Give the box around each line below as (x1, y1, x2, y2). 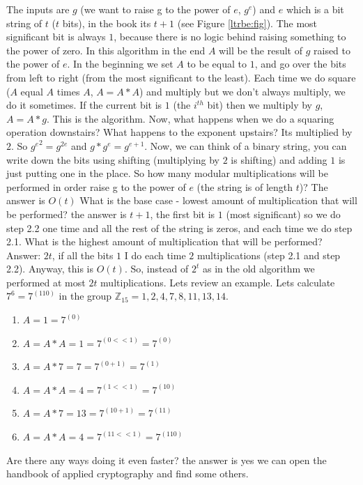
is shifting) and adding (231, 152, 327, 167)
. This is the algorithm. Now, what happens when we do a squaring (47, 111, 334, 125)
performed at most (6, 275, 86, 289)
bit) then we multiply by (207, 98, 313, 112)
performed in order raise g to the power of (6, 179, 186, 194)
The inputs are (6, 2, 70, 16)
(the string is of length (196, 179, 293, 194)
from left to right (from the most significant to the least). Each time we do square (6, 70, 356, 84)
